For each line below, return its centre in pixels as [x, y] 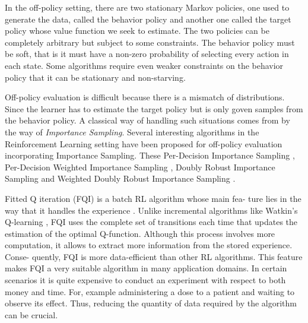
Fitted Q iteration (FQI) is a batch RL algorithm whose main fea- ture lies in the [153, 198]
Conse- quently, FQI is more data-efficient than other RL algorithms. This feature [154, 256]
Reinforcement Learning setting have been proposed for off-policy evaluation [144, 143]
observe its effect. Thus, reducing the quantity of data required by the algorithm [151, 303]
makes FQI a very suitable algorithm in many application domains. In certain [146, 268]
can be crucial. [31, 314]
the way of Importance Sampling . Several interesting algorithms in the [132, 132]
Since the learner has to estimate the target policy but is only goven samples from [154, 108]
